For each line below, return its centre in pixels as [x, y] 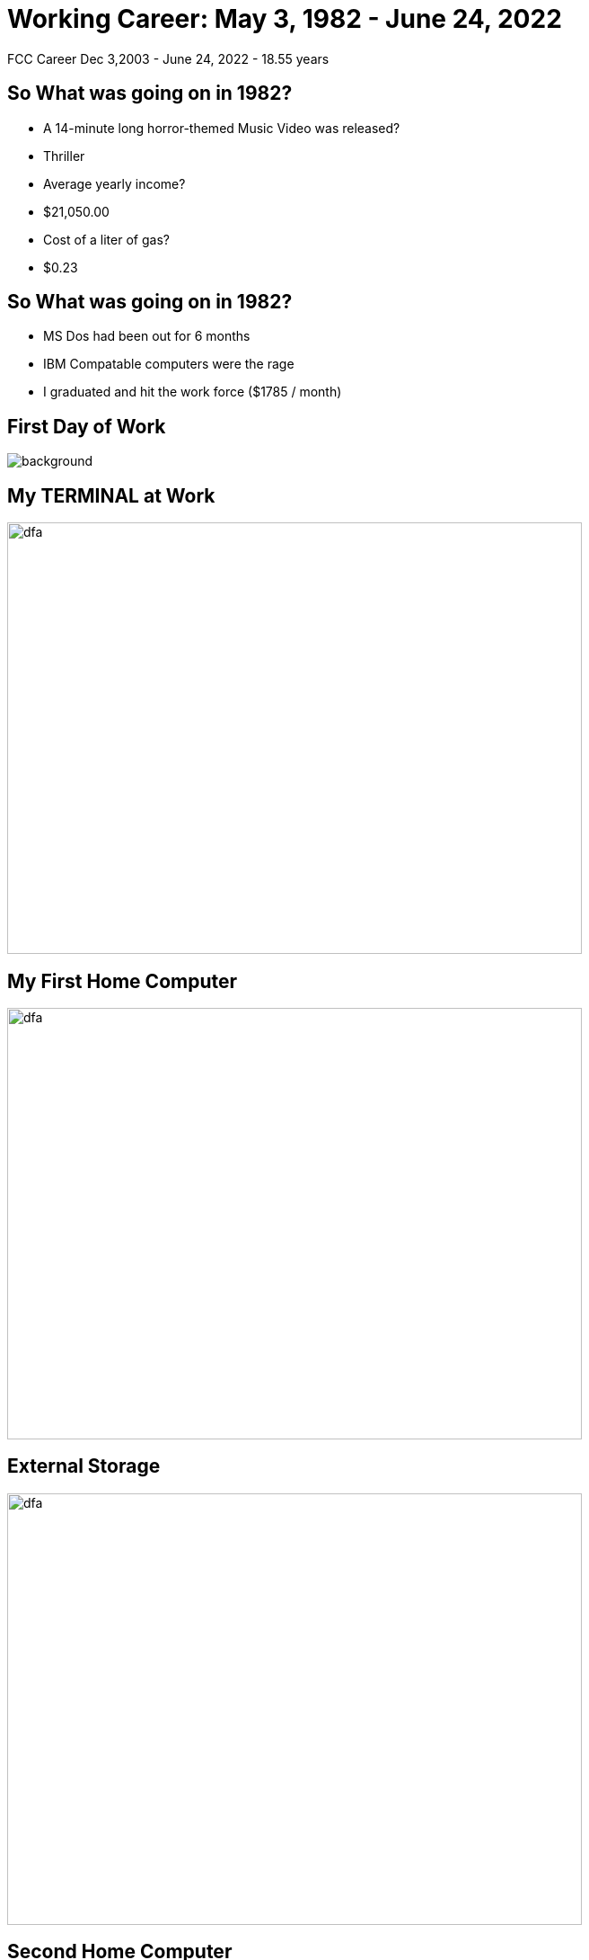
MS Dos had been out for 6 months [147, 336]
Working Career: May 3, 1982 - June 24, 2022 [285, 19]
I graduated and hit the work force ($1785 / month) [193, 392]
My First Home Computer [123, 981]
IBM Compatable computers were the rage [169, 364]
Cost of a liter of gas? [106, 239]
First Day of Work [87, 426]
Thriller [64, 156]
